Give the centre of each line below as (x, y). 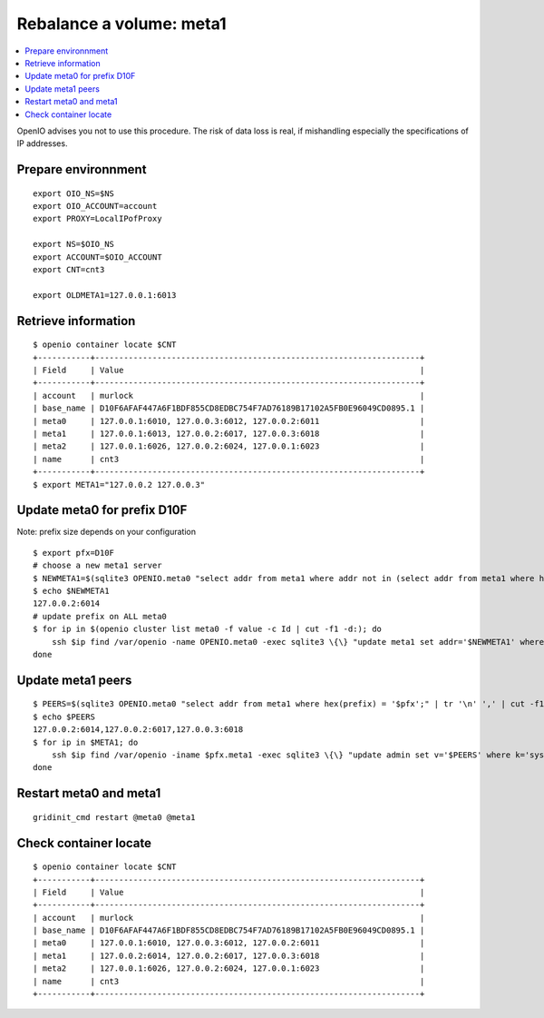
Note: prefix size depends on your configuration (107, 532)
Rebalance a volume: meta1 (121, 24)
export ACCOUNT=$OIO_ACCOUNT (97, 257)
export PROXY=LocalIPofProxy (97, 219)
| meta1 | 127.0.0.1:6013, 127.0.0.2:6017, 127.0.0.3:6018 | (229, 433)
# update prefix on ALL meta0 (100, 616)
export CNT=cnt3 (69, 270)
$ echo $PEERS (64, 717)
